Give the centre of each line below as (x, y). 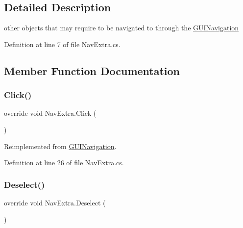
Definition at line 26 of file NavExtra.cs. (64, 163)
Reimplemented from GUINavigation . (60, 146)
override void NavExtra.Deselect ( (55, 202)
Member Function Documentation (92, 70)
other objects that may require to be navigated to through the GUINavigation (121, 28)
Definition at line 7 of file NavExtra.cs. (62, 44)
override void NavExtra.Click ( (50, 113)
